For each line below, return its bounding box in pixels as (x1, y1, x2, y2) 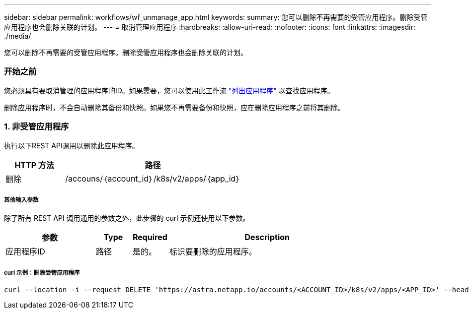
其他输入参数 (4, 196, 39, 203)
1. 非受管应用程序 (4, 122, 69, 132)
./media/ (4, 32, 31, 40)
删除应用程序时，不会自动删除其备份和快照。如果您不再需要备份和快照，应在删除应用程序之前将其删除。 (4, 103, 345, 112)
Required (132, 232, 167, 243)
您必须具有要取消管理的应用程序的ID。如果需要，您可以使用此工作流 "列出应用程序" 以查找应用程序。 (4, 86, 334, 95)
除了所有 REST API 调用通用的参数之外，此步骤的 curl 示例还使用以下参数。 (4, 214, 250, 223)
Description (244, 232, 290, 243)
